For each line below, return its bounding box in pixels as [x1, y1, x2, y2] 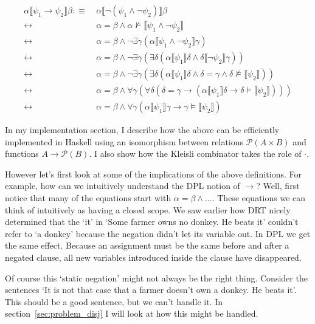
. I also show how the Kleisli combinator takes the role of [89, 147, 302, 160]
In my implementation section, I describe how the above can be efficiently [5, 123, 280, 136]
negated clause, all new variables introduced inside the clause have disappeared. [5, 250, 302, 263]
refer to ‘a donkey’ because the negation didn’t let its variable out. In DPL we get [5, 227, 311, 240]
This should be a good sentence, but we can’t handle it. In [5, 295, 223, 308]
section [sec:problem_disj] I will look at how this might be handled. [5, 307, 258, 320]
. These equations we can [212, 191, 306, 204]
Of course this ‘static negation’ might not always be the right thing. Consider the [5, 271, 308, 284]
